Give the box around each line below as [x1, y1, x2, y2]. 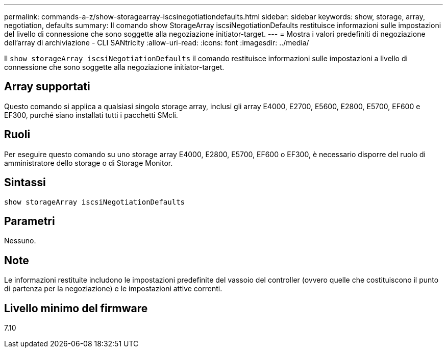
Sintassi [4, 176, 46, 189]
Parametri [4, 214, 55, 228]
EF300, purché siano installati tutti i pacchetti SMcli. [4, 110, 178, 119]
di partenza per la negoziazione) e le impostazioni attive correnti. [4, 284, 222, 293]
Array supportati [4, 80, 90, 93]
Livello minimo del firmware [4, 301, 148, 315]
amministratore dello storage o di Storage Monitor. [4, 158, 173, 167]
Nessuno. [4, 236, 36, 245]
